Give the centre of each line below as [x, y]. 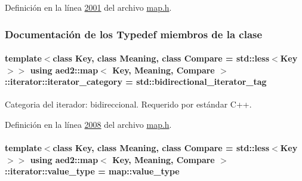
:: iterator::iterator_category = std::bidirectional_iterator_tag [136, 82]
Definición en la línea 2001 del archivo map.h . [88, 7]
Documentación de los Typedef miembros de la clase [134, 34]
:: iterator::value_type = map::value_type [92, 171]
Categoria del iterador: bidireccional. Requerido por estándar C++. [128, 104]
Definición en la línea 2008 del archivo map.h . [88, 125]
